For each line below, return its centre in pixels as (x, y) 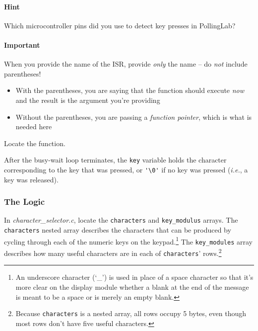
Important (22, 44)
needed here (34, 126)
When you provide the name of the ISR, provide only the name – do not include (126, 64)
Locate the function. (35, 143)
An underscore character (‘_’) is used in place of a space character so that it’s (134, 277)
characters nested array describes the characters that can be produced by (118, 230)
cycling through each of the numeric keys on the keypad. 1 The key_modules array (128, 241)
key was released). (31, 179)
